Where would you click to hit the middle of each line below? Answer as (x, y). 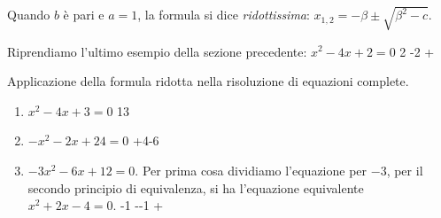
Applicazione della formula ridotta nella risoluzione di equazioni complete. (208, 81)
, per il (405, 170)
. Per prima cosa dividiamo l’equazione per (251, 170)
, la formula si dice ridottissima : (224, 15)
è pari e (84, 15)
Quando (29, 15)
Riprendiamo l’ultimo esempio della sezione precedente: (157, 51)
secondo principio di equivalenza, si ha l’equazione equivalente (196, 187)
